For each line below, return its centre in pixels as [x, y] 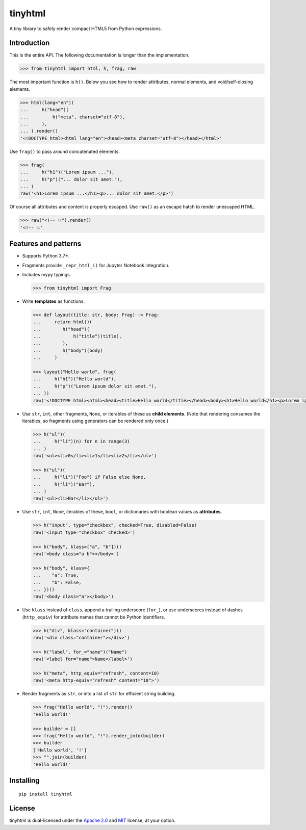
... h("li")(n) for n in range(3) [81, 442]
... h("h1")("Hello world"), [75, 379]
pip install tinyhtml [45, 794]
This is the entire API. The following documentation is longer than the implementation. [99, 55]
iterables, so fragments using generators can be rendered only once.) [95, 421]
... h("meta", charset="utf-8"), [73, 117]
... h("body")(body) [68, 350]
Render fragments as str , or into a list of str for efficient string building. [99, 694]
